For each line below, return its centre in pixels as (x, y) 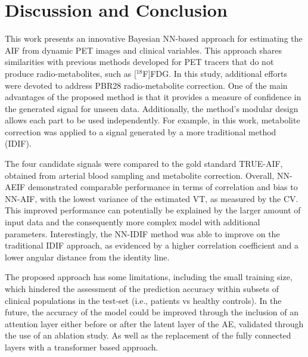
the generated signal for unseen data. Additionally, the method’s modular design (152, 108)
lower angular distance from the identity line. (87, 257)
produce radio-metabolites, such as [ (71, 73)
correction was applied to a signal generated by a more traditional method (141, 131)
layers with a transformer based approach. (82, 347)
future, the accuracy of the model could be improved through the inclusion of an (152, 312)
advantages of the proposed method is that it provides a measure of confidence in (153, 97)
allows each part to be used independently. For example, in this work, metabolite (153, 120)
